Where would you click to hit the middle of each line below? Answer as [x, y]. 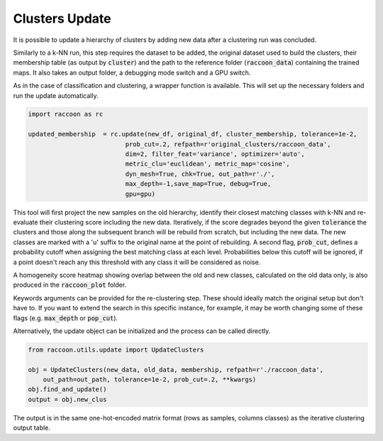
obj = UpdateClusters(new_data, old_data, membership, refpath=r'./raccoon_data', [176, 370]
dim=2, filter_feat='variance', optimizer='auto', [215, 154]
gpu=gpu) [140, 194]
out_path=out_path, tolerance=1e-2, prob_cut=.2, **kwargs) [150, 380]
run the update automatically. [56, 95]
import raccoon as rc [66, 114]
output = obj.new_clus [67, 399]
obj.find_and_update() [67, 390]
